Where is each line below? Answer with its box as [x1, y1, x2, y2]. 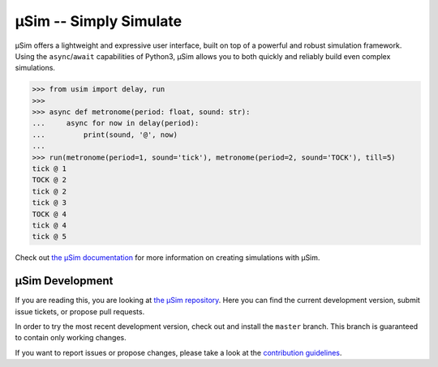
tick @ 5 [32, 232, 67, 241]
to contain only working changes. [15, 333, 127, 343]
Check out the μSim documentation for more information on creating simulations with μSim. [15, 253, 320, 262]
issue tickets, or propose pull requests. [15, 306, 145, 316]
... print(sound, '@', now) [32, 130, 178, 139]
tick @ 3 [32, 198, 67, 207]
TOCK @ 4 [32, 209, 67, 219]
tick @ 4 [32, 221, 67, 230]
